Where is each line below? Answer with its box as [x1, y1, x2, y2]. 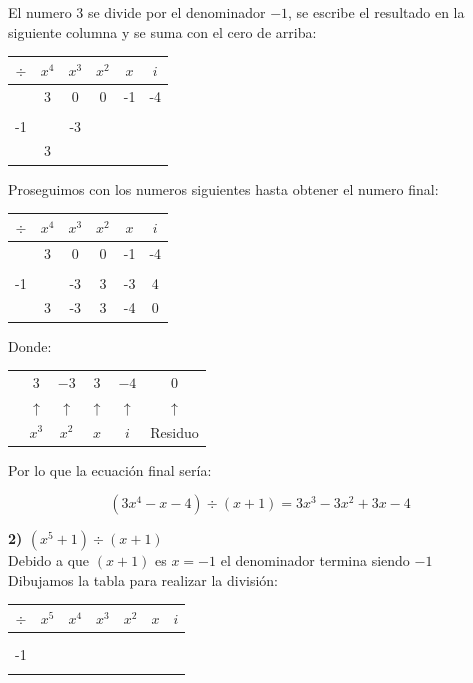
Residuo [150, 421, 199, 442]
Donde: [8, 335, 52, 356]
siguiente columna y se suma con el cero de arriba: [8, 21, 317, 42]
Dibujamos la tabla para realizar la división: [8, 569, 279, 590]
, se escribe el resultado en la [288, 2, 465, 22]
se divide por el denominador [87, 2, 266, 22]
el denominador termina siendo [220, 550, 410, 571]
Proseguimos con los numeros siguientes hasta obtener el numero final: [8, 178, 439, 199]
